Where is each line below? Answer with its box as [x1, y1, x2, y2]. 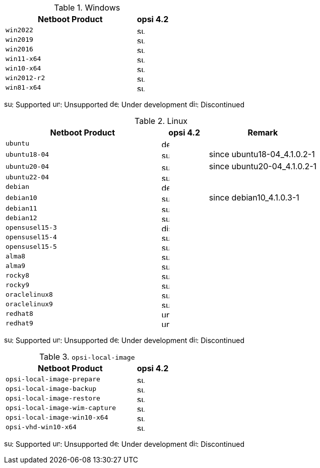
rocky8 [6, 272, 29, 279]
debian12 [6, 214, 37, 222]
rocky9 [6, 281, 29, 289]
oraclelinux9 [6, 300, 53, 308]
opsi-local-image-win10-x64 [6, 414, 108, 421]
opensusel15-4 [6, 233, 57, 241]
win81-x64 [6, 84, 41, 91]
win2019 [6, 36, 33, 43]
